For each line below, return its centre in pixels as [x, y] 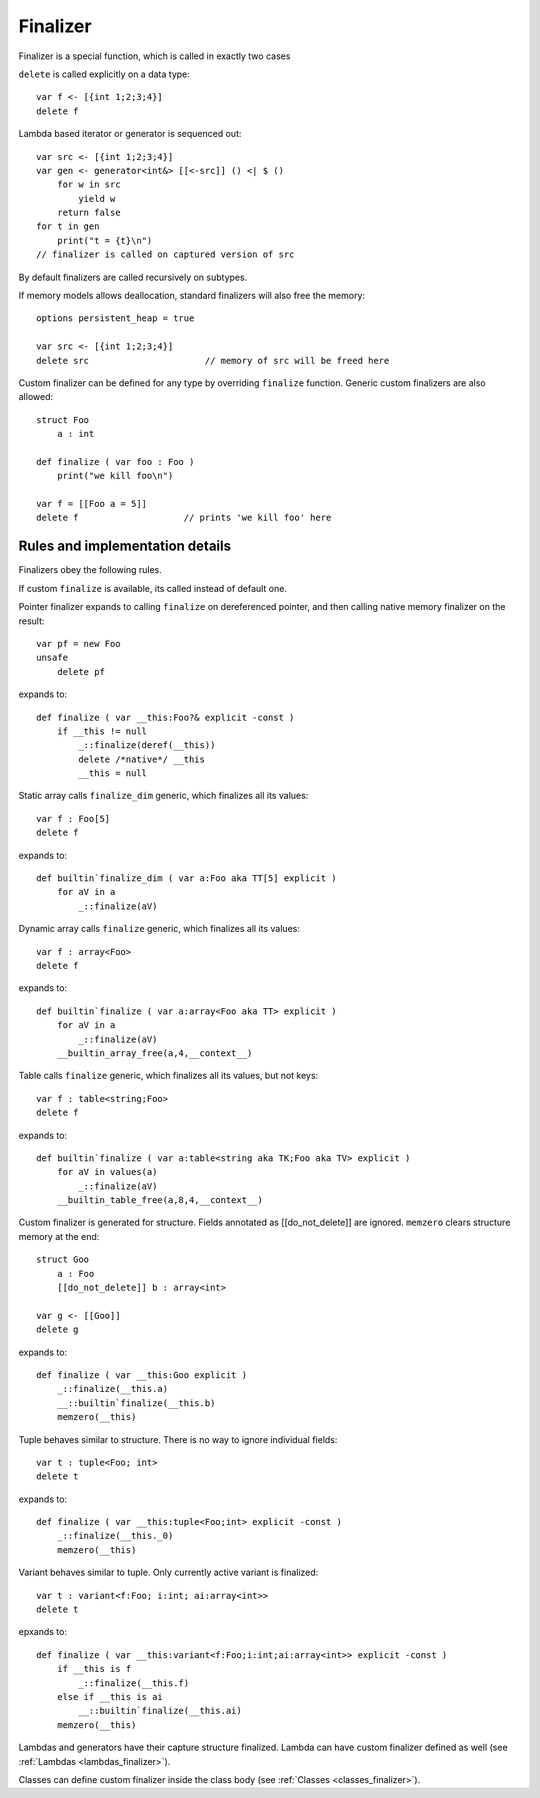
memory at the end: [59, 1236]
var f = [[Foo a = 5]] [92, 504]
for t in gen [68, 226]
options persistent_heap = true [115, 318]
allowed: [36, 397]
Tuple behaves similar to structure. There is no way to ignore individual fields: [178, 1439]
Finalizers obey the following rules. [90, 570]
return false [88, 213]
